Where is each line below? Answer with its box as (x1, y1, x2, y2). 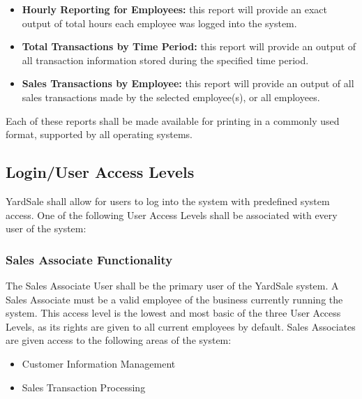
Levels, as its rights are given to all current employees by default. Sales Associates (6, 319, 356, 333)
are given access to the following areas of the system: (6, 333, 232, 347)
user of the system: (6, 221, 86, 236)
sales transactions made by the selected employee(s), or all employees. (22, 89, 320, 104)
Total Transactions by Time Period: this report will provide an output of (22, 39, 356, 54)
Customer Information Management (22, 356, 176, 370)
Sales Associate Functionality (6, 250, 173, 268)
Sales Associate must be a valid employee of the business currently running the (6, 292, 343, 306)
